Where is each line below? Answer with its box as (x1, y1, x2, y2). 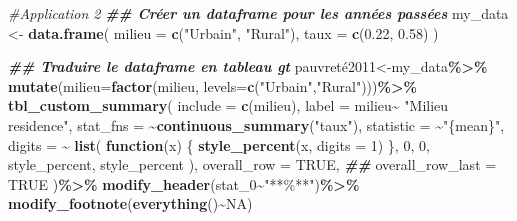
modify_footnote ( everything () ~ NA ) (8, 193, 253, 214)
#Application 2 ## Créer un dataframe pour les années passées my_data (8, 3, 509, 23)
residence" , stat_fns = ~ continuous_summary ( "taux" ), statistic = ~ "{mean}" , (8, 114, 505, 135)
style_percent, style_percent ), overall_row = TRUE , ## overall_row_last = (8, 154, 497, 175)
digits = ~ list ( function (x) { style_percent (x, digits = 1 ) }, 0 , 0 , (8, 134, 430, 155)
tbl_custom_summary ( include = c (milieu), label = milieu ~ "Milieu (8, 95, 449, 116)
